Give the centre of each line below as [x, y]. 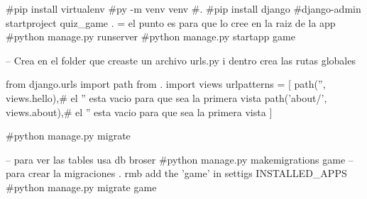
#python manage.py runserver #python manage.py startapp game [150, 36]
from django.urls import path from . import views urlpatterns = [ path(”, [166, 84]
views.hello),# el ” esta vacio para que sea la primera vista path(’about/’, [166, 97]
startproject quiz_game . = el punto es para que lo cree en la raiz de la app [171, 22]
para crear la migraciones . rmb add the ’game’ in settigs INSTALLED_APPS [176, 173]
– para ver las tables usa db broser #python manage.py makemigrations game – [180, 159]
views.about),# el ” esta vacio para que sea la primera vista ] [139, 112]
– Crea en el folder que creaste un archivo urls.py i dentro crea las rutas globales [181, 60]
